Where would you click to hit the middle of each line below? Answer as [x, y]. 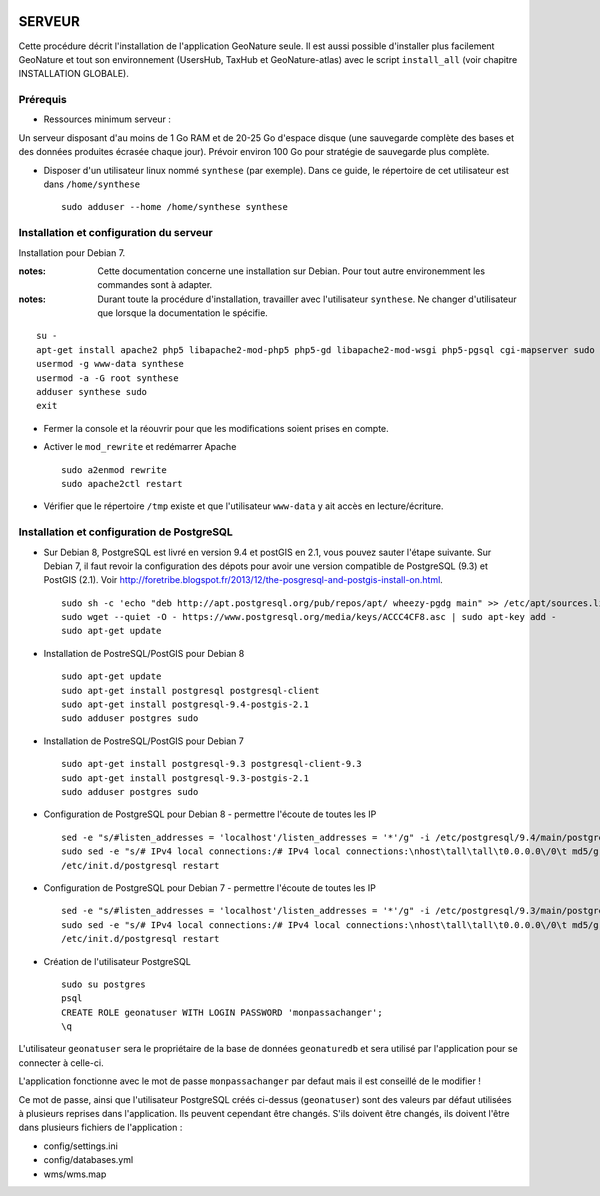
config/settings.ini [81, 1146]
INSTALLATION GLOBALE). [73, 74]
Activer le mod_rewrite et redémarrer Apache [140, 447]
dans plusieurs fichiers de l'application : [100, 1127]
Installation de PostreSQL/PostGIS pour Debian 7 [143, 741]
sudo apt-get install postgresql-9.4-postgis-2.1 [185, 704]
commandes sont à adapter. [155, 285]
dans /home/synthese [92, 184]
